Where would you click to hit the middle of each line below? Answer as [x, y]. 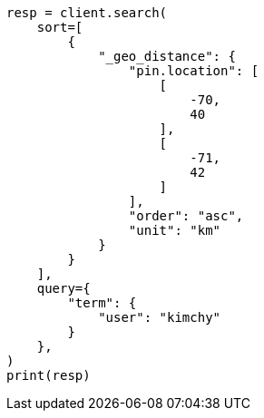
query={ [64, 288]
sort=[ [60, 27]
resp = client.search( [87, 13]
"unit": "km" [175, 230]
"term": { [102, 303]
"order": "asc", [186, 216]
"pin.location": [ [194, 71]
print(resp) [49, 375]
